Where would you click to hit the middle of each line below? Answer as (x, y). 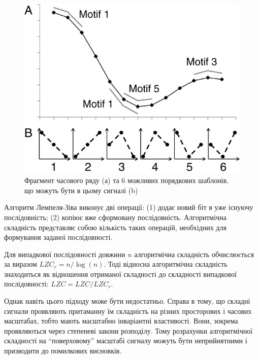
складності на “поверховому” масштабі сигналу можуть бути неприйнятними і (126, 340)
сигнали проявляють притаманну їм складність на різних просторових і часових (128, 311)
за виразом (21, 264)
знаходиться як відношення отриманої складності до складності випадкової (120, 274)
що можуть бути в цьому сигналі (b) (81, 190)
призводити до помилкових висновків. (63, 351)
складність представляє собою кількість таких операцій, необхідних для (115, 227)
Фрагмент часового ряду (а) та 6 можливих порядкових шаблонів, (127, 180)
